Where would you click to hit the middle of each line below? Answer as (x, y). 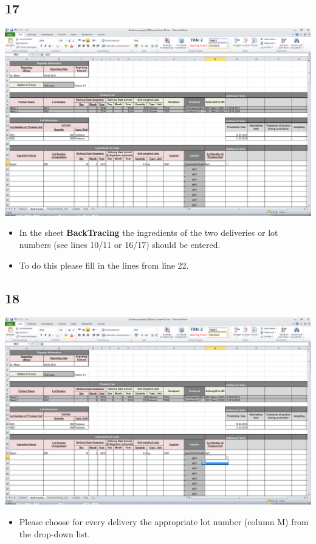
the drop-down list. (55, 533)
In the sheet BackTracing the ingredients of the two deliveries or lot (149, 232)
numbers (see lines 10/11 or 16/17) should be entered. (120, 244)
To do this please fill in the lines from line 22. (104, 265)
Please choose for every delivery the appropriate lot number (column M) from (164, 522)
